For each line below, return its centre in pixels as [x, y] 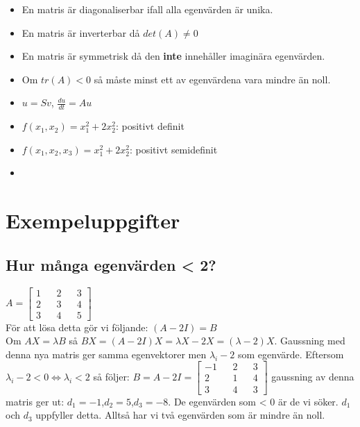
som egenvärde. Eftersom [291, 354]
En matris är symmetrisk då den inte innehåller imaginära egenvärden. [173, 56]
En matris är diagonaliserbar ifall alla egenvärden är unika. [147, 9]
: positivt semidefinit [173, 149]
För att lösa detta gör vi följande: [77, 327]
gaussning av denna [313, 376]
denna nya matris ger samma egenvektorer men [106, 354]
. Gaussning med [310, 341]
